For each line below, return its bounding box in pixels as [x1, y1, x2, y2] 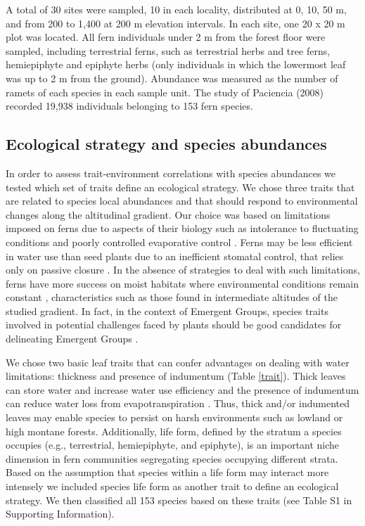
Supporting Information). [6, 506, 115, 521]
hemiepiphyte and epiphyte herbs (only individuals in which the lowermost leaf [6, 57, 346, 72]
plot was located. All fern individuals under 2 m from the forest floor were [6, 30, 326, 44]
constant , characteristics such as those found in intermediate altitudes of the [6, 290, 338, 304]
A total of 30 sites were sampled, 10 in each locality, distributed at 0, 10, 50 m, [6, 2, 347, 16]
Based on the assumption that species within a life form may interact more [6, 465, 329, 480]
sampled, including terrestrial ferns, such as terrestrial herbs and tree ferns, [6, 43, 331, 58]
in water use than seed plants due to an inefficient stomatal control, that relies [6, 248, 344, 263]
